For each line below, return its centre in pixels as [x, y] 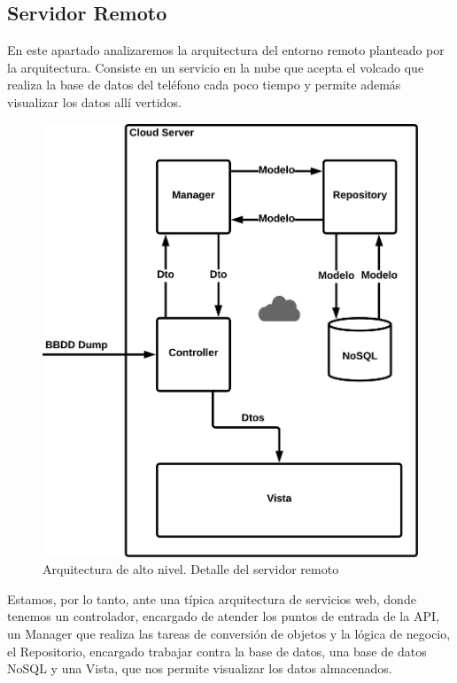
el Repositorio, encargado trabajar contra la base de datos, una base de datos [217, 651]
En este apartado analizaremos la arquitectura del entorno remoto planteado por [226, 50]
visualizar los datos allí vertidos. [94, 101]
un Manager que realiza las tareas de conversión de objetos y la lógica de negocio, [229, 633]
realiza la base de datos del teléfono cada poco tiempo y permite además [204, 85]
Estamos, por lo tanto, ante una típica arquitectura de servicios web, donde [212, 598]
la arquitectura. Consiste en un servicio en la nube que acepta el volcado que [216, 67]
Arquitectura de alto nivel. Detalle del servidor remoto [191, 569]
